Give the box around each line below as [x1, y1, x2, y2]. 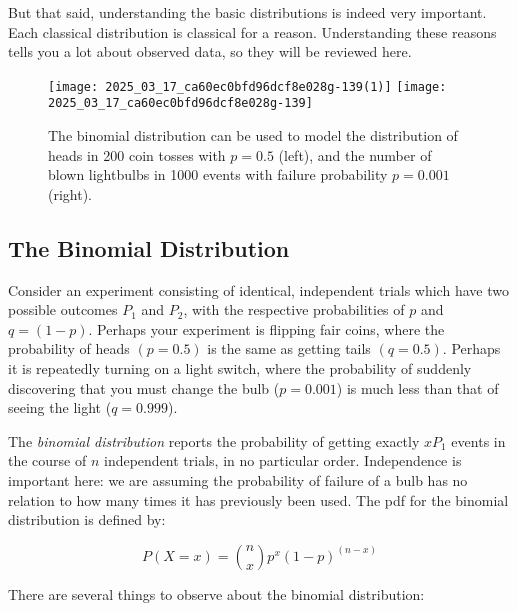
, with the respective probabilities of [183, 299, 405, 320]
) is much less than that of [336, 377, 499, 398]
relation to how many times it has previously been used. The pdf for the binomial [8, 489, 509, 510]
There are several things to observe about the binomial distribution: [8, 583, 425, 604]
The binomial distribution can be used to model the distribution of [48, 125, 458, 146]
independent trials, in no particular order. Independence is [104, 450, 462, 471]
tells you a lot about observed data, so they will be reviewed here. [8, 41, 412, 62]
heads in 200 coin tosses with [48, 144, 226, 165]
